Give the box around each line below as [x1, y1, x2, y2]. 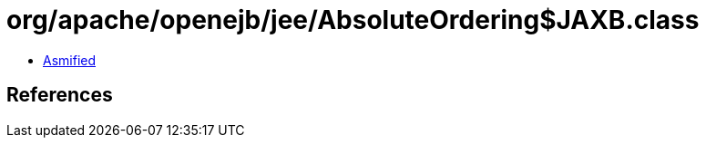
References [6, 83, 113, 107]
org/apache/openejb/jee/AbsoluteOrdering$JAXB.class [6, 5, 700, 35]
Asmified [43, 52, 97, 68]
